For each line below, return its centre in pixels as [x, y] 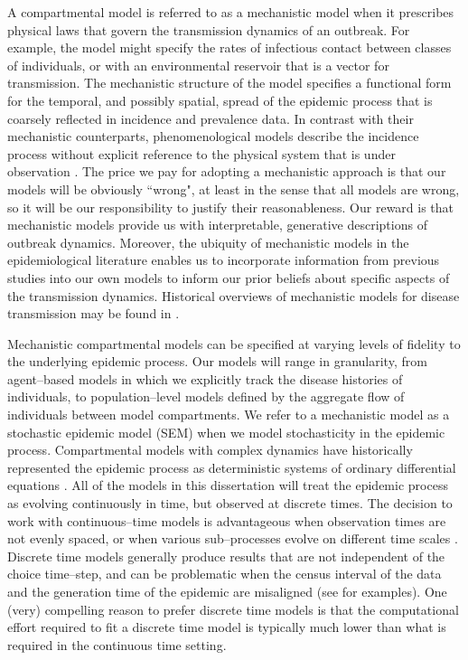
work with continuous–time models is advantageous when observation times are [227, 520]
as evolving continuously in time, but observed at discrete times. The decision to [230, 503]
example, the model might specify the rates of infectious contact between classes [229, 47]
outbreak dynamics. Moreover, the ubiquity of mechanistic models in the [208, 242]
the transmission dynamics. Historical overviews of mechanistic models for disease [234, 295]
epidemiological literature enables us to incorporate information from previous [224, 260]
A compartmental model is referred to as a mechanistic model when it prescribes [231, 12]
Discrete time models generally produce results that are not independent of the [226, 556]
